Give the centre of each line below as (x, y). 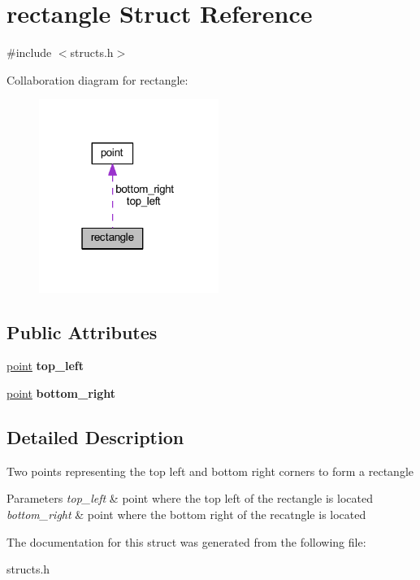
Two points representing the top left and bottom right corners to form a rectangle (210, 471)
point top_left (45, 366)
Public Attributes (82, 331)
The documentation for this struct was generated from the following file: (186, 541)
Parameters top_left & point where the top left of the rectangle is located (190, 498)
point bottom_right (61, 393)
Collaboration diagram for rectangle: (97, 79)
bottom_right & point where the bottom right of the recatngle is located (186, 514)
